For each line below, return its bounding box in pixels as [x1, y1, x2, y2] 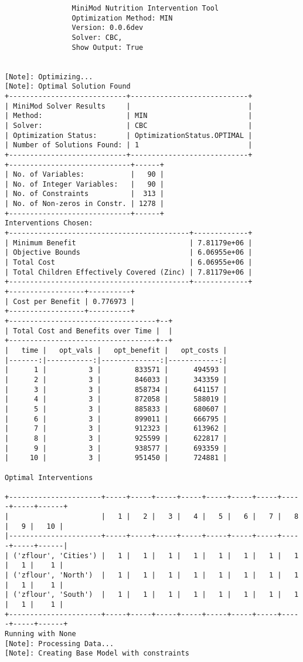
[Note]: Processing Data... [5, 639, 114, 648]
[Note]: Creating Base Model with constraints [5, 649, 189, 658]
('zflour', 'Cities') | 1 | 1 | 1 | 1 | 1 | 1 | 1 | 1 [13, 551, 299, 560]
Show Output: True [72, 43, 144, 52]
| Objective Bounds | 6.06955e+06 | [5, 248, 253, 257]
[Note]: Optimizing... [5, 72, 93, 81]
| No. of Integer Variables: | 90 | [5, 180, 165, 188]
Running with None [5, 630, 76, 638]
